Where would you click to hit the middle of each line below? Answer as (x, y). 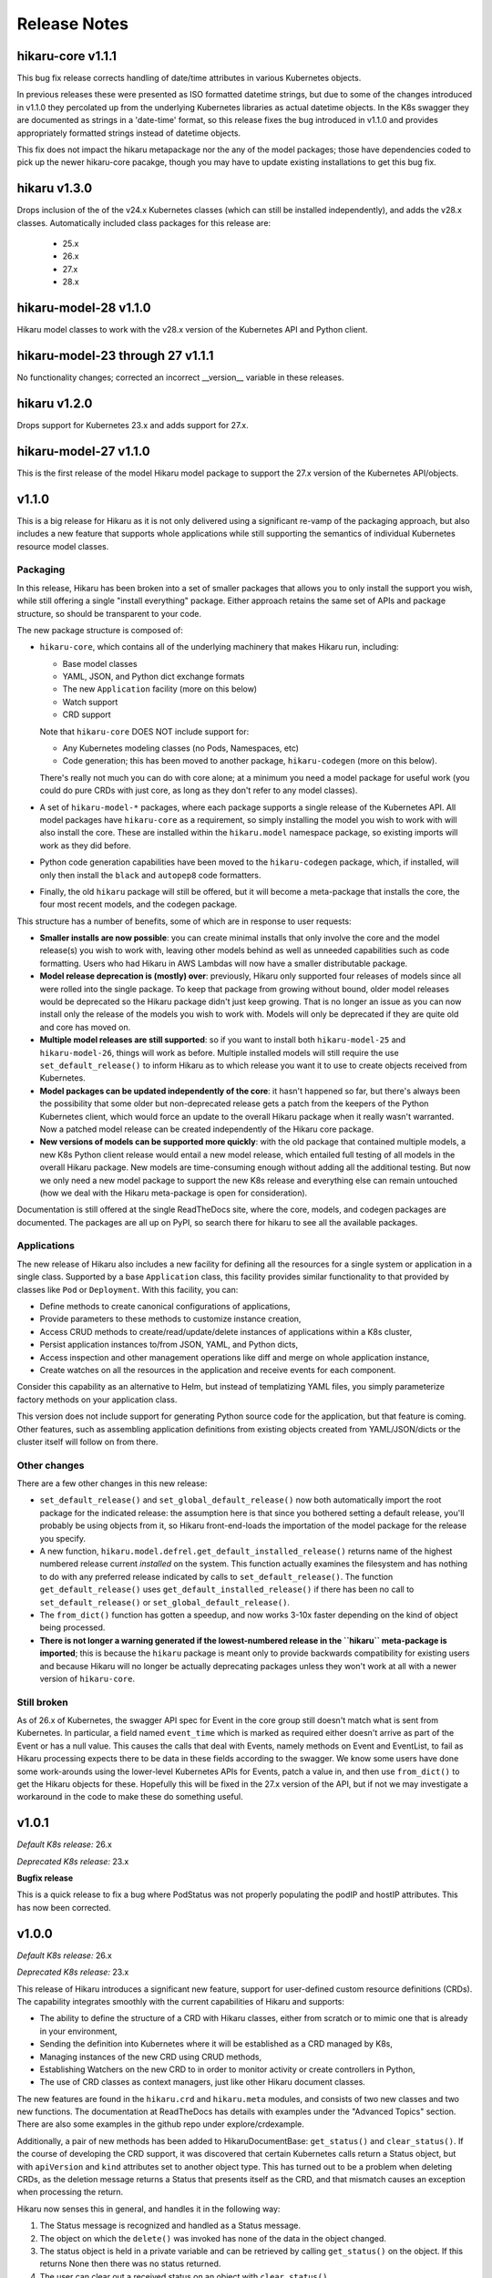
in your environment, (78, 2031)
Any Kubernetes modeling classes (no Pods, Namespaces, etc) (181, 748)
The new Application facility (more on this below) (160, 689)
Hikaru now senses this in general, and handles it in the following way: (149, 2209)
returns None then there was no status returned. (130, 2263)
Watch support (90, 702)
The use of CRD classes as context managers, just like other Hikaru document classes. (203, 2082)
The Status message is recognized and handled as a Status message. (170, 2226)
